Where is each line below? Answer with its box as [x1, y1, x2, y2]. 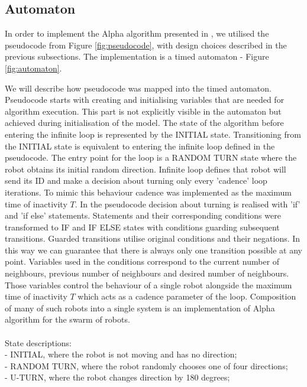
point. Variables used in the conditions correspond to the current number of [5, 255, 280, 268]
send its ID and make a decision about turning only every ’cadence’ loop [5, 174, 267, 187]
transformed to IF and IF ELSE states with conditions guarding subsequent [5, 220, 280, 233]
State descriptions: [5, 336, 72, 349]
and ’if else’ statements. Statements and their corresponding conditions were [5, 209, 281, 222]
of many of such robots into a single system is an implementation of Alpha [5, 301, 275, 314]
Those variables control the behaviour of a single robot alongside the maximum [5, 278, 292, 291]
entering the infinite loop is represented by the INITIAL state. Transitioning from [5, 128, 301, 140]
